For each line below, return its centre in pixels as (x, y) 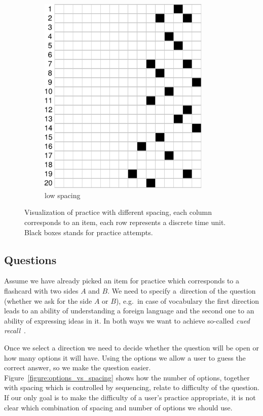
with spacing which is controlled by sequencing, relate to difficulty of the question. (132, 387)
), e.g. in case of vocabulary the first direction (187, 300)
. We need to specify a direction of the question (182, 291)
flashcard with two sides (41, 291)
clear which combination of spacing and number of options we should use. (118, 407)
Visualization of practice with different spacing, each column (118, 212)
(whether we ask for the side (48, 300)
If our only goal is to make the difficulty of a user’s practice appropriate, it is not (130, 397)
